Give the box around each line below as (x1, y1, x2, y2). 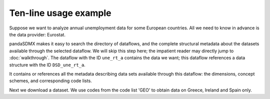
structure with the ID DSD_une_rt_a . (9, 62, 86, 68)
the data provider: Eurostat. (9, 31, 66, 37)
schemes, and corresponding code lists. (9, 78, 92, 84)
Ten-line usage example (9, 7, 112, 18)
